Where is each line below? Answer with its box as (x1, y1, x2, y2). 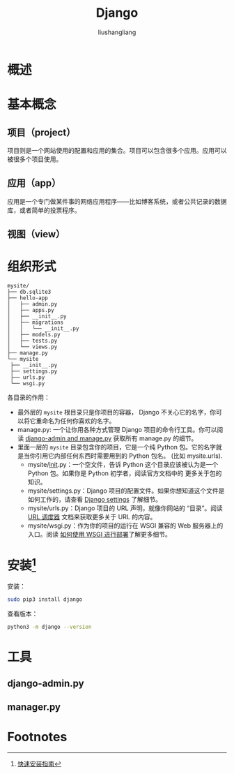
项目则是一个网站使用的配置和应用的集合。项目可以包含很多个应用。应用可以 (7, 146, 227, 154)
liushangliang (97, 28, 136, 36)
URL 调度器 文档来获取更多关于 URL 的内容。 (27, 513, 157, 521)
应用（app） (7, 177, 61, 189)
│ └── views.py (7, 343, 58, 350)
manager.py (7, 701, 61, 713)
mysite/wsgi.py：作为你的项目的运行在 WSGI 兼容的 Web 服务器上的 (27, 521, 224, 530)
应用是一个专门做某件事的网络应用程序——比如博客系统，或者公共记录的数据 (7, 197, 227, 205)
